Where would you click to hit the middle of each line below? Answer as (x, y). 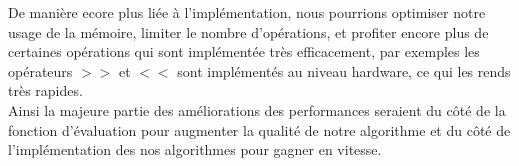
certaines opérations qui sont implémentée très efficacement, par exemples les (244, 51)
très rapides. (45, 90)
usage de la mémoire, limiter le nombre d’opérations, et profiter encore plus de (248, 31)
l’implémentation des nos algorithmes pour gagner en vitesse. (195, 149)
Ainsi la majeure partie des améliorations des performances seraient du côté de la (257, 109)
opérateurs (40, 70)
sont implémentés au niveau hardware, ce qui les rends (344, 70)
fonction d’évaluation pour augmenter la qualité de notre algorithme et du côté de (259, 129)
